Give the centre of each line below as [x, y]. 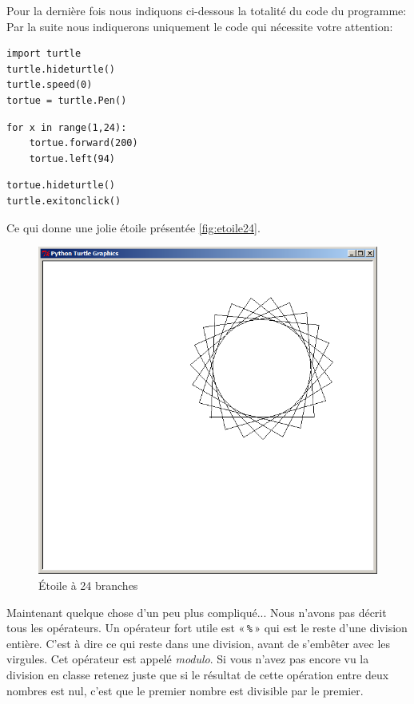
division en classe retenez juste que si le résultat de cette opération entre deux [198, 674]
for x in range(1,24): [67, 127]
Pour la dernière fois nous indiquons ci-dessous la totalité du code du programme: [207, 10]
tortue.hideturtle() [61, 186]
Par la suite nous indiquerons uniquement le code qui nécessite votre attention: [200, 26]
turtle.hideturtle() [61, 69]
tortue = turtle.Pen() [67, 100]
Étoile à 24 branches [88, 585]
